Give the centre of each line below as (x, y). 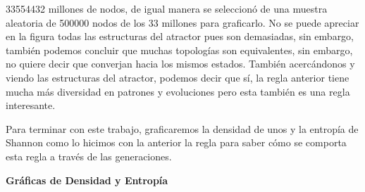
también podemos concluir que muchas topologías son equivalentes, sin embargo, (179, 50)
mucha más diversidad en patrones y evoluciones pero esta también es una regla (178, 91)
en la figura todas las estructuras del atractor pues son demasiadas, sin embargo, (180, 36)
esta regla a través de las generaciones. (89, 156)
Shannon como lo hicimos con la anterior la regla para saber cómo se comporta (176, 142)
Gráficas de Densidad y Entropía (87, 180)
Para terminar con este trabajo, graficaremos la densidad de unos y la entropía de (182, 128)
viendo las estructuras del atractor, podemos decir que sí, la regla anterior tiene (178, 77)
